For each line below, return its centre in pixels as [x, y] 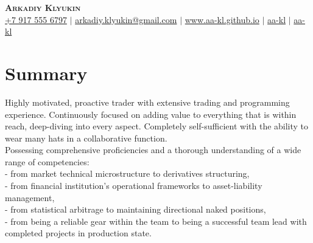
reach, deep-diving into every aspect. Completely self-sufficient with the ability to [157, 126]
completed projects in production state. [78, 233]
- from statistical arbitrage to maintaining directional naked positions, [135, 209]
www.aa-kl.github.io [222, 19]
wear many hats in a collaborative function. [86, 138]
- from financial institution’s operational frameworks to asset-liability [134, 186]
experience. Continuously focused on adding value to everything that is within [151, 114]
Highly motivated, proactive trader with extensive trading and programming [147, 102]
